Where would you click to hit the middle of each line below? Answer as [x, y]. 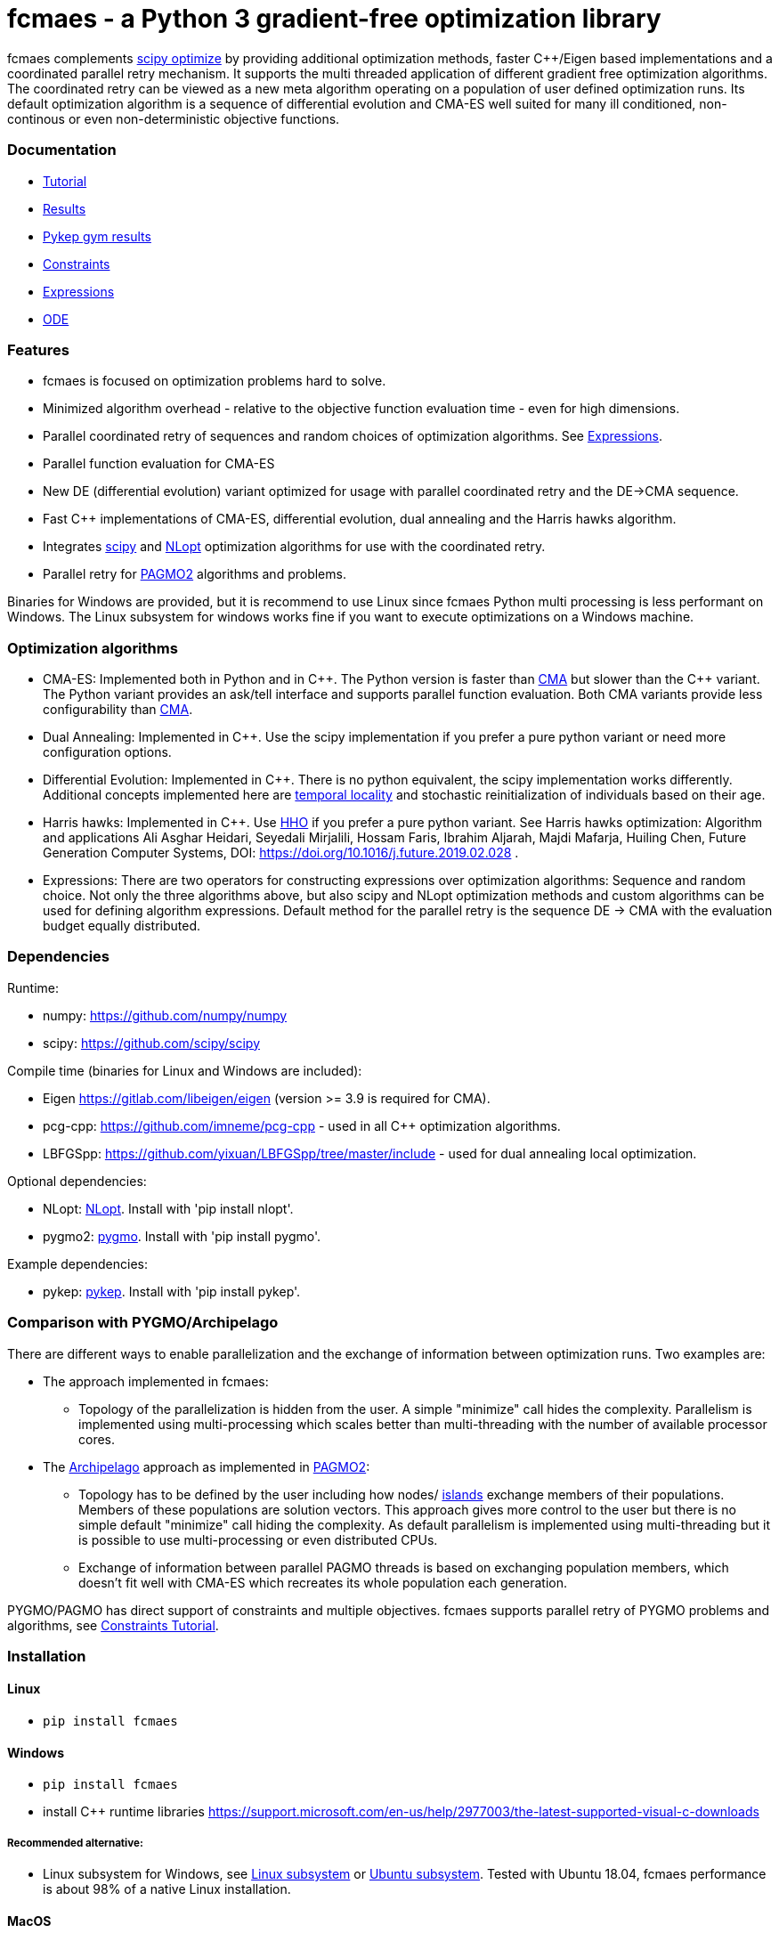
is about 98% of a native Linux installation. [167, 1889]
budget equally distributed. [122, 926]
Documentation [62, 150]
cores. [97, 1439]
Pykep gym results [97, 236]
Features [38, 349]
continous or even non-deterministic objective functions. [174, 118]
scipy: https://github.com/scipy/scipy [152, 1043]
